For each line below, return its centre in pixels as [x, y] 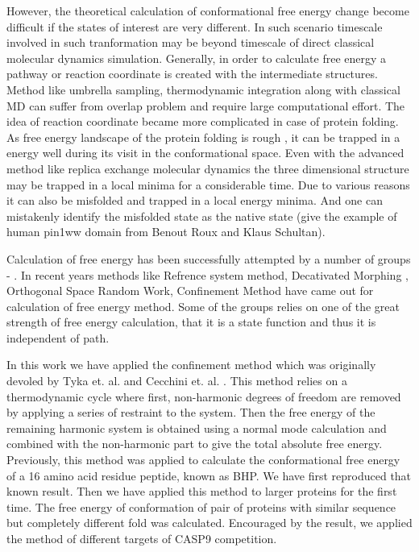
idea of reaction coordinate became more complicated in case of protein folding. [203, 121]
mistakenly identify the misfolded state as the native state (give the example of [202, 216]
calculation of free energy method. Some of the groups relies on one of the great [203, 306]
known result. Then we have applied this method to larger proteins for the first [202, 491]
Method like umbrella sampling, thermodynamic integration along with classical [203, 89]
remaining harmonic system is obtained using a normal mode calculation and [197, 427]
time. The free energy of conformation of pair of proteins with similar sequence [201, 506]
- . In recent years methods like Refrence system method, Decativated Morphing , [207, 274]
